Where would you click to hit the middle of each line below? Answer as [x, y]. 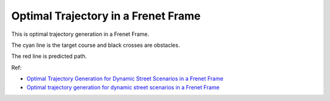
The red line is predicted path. [49, 56]
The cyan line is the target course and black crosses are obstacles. [96, 45]
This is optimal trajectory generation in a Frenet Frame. [80, 34]
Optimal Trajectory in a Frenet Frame [106, 16]
